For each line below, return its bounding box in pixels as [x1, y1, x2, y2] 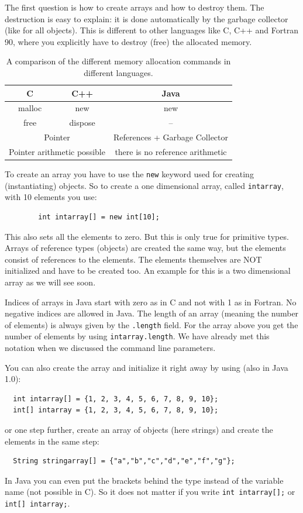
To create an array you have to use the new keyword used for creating [5, 168, 254, 180]
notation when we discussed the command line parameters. [5, 342, 216, 353]
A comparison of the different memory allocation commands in [6, 55, 231, 67]
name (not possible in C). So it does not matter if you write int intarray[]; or [5, 486, 295, 498]
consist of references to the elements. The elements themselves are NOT [5, 253, 262, 265]
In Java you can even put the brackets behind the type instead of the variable [5, 474, 284, 486]
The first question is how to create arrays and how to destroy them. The [5, 1, 264, 13]
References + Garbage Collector [113, 131, 229, 143]
